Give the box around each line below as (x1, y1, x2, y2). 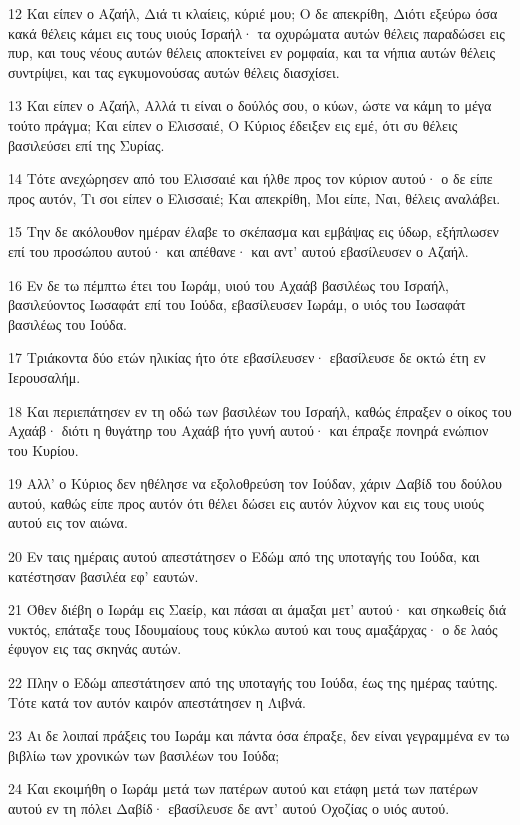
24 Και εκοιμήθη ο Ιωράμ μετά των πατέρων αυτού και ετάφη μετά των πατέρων (8, 778, 478, 799)
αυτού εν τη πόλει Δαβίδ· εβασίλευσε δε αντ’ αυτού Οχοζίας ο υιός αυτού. (8, 798, 450, 818)
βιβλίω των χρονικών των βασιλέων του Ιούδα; (8, 744, 280, 765)
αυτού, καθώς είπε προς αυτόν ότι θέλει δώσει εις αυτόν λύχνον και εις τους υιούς (8, 492, 484, 513)
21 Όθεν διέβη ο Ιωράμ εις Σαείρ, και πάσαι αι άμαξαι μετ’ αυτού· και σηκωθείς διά (8, 599, 507, 620)
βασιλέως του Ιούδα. (8, 313, 127, 334)
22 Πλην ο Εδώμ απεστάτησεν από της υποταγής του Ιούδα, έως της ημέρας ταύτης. (8, 672, 499, 693)
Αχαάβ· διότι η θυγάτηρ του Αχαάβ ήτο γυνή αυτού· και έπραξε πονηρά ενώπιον (8, 420, 489, 441)
